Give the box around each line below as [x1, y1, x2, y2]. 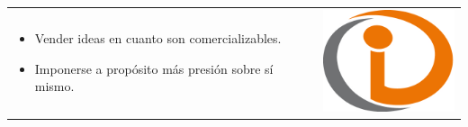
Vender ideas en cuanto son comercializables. [34, 29, 282, 48]
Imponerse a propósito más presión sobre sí [34, 59, 274, 77]
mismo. [34, 77, 75, 95]
